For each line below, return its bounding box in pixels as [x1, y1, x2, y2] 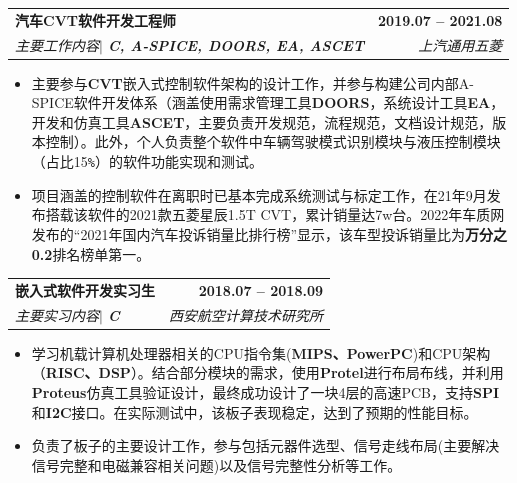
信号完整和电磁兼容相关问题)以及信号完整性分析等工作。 [31, 454, 402, 475]
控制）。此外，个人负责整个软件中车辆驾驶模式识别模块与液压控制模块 [45, 131, 501, 152]
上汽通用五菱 [418, 34, 503, 55]
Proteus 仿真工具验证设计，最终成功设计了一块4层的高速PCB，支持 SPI [31, 381, 500, 402]
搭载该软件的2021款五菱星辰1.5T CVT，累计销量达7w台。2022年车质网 [45, 204, 505, 225]
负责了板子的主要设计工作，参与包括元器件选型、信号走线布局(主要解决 [31, 435, 500, 456]
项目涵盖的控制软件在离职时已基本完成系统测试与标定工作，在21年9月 [31, 184, 487, 205]
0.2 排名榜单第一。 [31, 243, 151, 264]
